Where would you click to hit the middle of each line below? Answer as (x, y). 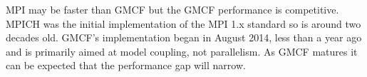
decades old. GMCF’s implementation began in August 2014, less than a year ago (184, 37)
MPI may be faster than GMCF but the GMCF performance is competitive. (172, 9)
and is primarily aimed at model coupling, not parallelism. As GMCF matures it (182, 51)
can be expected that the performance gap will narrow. (126, 65)
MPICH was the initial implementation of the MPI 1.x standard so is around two (183, 23)
